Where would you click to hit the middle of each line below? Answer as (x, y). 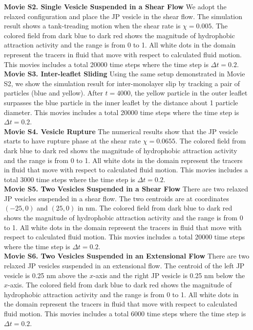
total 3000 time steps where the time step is (70, 179)
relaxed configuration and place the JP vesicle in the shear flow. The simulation (123, 16)
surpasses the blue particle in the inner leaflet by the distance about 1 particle (121, 102)
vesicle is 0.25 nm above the (46, 275)
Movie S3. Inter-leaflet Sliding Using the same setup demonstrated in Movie (125, 74)
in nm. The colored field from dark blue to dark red (155, 208)
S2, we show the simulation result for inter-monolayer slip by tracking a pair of (122, 83)
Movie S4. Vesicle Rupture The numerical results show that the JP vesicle (121, 131)
